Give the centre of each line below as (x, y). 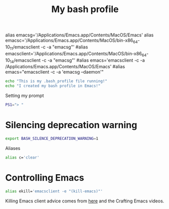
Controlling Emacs (45, 177)
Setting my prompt (25, 96)
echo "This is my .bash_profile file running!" (56, 81)
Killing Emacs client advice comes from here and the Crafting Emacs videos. (85, 201)
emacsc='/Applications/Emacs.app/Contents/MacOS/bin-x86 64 (72, 41)
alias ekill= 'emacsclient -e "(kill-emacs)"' (54, 191)
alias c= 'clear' (22, 158)
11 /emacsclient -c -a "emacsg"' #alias (49, 47)
